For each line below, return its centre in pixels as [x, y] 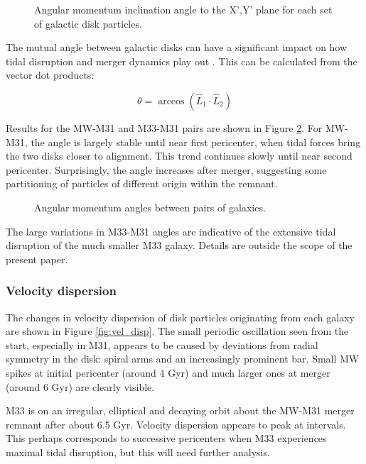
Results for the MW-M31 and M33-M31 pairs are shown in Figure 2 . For [164, 127]
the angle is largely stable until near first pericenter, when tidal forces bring [196, 142]
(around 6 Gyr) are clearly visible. [80, 386]
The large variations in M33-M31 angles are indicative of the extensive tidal [171, 231]
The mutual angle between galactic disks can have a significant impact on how [177, 47]
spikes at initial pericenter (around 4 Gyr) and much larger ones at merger [168, 372]
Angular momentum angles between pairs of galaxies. [150, 207]
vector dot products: [50, 75]
